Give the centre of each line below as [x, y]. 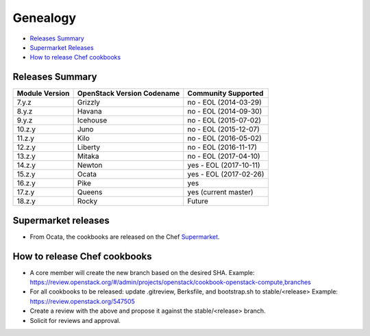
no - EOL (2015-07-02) [224, 120]
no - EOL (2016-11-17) [222, 147]
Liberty [89, 147]
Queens [90, 192]
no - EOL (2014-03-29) [224, 103]
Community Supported [225, 94]
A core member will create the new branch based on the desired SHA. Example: [142, 272]
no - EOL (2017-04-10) [224, 156]
